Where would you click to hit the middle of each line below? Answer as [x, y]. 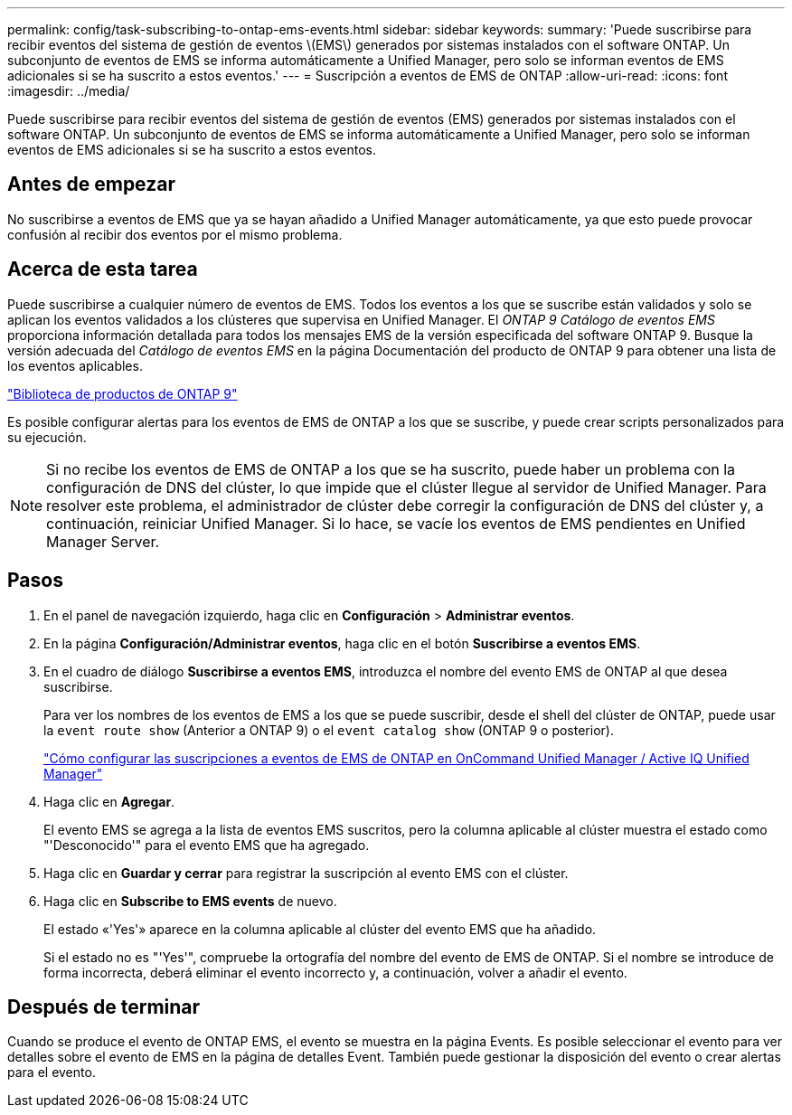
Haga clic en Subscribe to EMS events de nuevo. [190, 901]
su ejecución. [47, 437]
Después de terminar [104, 1006]
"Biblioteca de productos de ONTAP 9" [123, 393]
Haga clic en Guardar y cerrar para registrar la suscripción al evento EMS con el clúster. [306, 873]
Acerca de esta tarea [103, 269]
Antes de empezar [91, 184]
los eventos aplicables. [75, 365]
